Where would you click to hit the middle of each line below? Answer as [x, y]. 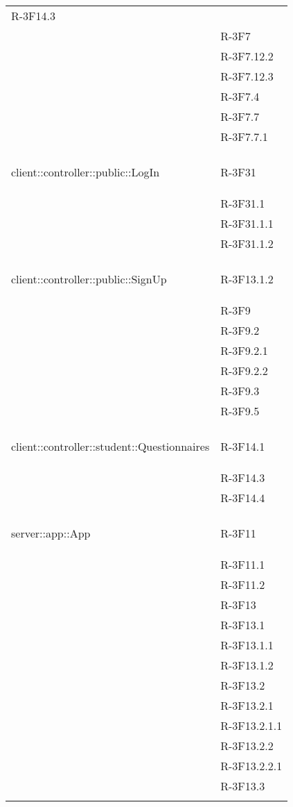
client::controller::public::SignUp [89, 279]
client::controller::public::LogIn [86, 172]
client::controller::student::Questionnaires [110, 446]
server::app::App [51, 533]
